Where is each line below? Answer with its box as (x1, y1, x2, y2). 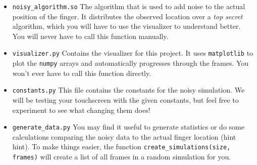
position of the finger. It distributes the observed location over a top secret (12, 11, 243, 21)
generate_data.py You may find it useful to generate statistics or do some (12, 121, 244, 132)
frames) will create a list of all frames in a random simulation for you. (12, 151, 231, 162)
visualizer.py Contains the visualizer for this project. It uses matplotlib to (12, 48, 253, 58)
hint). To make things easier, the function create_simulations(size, (12, 141, 231, 152)
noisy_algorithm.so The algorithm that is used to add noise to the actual (12, 1, 245, 11)
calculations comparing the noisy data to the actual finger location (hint (12, 131, 236, 142)
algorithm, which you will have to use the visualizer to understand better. (12, 21, 241, 31)
